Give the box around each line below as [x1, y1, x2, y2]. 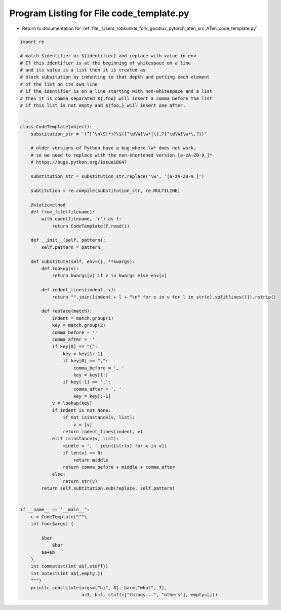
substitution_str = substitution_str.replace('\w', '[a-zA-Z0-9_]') [30, 173, 205, 179]
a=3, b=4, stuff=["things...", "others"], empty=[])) [81, 592, 218, 597]
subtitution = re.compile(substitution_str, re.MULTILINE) [30, 187, 181, 194]
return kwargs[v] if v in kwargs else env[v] [52, 273, 167, 279]
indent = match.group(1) [52, 315, 114, 321]
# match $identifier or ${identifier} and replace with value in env [20, 53, 196, 59]
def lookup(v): [41, 266, 79, 272]
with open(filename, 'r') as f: [41, 216, 122, 222]
